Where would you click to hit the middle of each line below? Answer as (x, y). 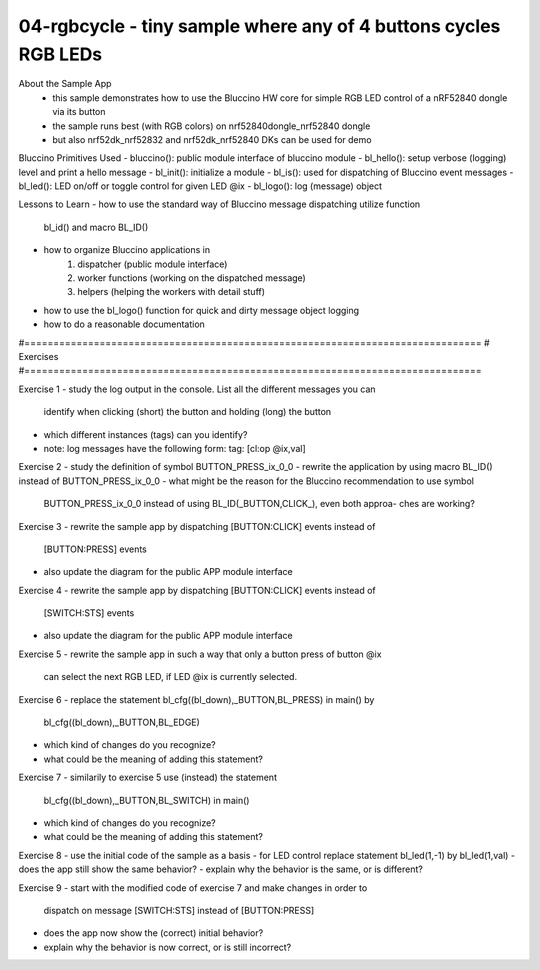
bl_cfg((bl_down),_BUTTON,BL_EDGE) (121, 722)
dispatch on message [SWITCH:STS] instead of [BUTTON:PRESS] (179, 910)
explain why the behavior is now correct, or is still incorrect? (167, 947)
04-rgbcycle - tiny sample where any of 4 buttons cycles (259, 26)
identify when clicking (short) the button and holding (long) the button (187, 412)
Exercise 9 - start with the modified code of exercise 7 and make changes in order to (193, 887)
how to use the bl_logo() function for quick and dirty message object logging (201, 310)
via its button (79, 112)
